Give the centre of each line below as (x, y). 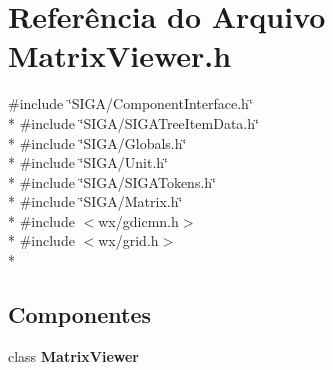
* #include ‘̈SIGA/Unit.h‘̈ (88, 162)
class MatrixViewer (73, 355)
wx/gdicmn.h (138, 220)
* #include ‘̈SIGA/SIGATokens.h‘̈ (112, 181)
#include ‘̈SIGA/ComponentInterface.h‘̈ (130, 103)
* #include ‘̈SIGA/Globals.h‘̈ (97, 142)
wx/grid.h (128, 240)
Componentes (80, 314)
